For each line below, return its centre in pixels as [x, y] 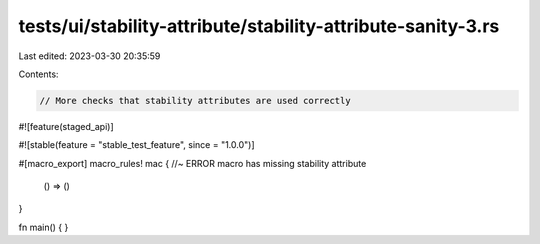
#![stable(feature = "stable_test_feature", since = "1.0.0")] [136, 145]
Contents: [38, 74]
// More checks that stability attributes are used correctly [195, 100]
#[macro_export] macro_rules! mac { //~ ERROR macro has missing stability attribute [192, 163]
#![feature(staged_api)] [66, 126]
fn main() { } [43, 227]
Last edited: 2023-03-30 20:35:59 [89, 56]
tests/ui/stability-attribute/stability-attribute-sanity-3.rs [259, 26]
